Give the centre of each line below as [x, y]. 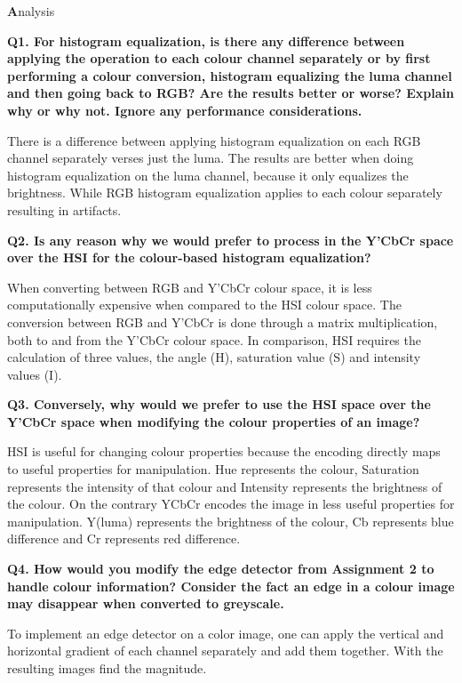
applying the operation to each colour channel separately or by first [219, 58]
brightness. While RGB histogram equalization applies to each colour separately [225, 193]
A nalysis [31, 11]
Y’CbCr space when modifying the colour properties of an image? [214, 421]
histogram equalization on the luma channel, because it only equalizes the [208, 175]
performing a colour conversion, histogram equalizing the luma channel [230, 75]
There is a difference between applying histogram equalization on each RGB [214, 140]
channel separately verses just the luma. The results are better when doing [211, 158]
